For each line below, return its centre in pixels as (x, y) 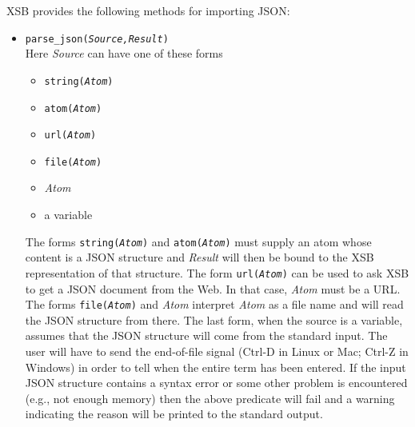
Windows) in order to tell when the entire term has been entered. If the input (215, 367)
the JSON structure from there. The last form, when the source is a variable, (214, 319)
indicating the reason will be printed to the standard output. (174, 414)
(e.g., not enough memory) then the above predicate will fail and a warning (210, 398)
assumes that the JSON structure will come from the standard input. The (206, 335)
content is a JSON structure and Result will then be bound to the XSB (200, 257)
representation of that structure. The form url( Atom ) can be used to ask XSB (217, 272)
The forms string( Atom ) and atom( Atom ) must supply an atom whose (198, 241)
